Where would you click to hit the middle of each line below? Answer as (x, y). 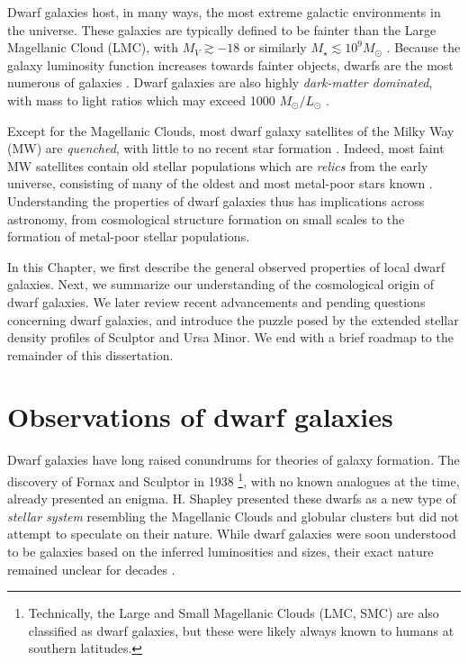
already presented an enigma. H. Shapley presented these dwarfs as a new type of (232, 499)
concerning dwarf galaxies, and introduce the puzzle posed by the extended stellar (233, 319)
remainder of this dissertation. (90, 354)
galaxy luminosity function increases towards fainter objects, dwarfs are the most (230, 64)
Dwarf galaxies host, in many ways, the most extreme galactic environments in (224, 12)
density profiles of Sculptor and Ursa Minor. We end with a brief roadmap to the (230, 337)
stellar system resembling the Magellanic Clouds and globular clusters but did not (234, 516)
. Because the (423, 47)
